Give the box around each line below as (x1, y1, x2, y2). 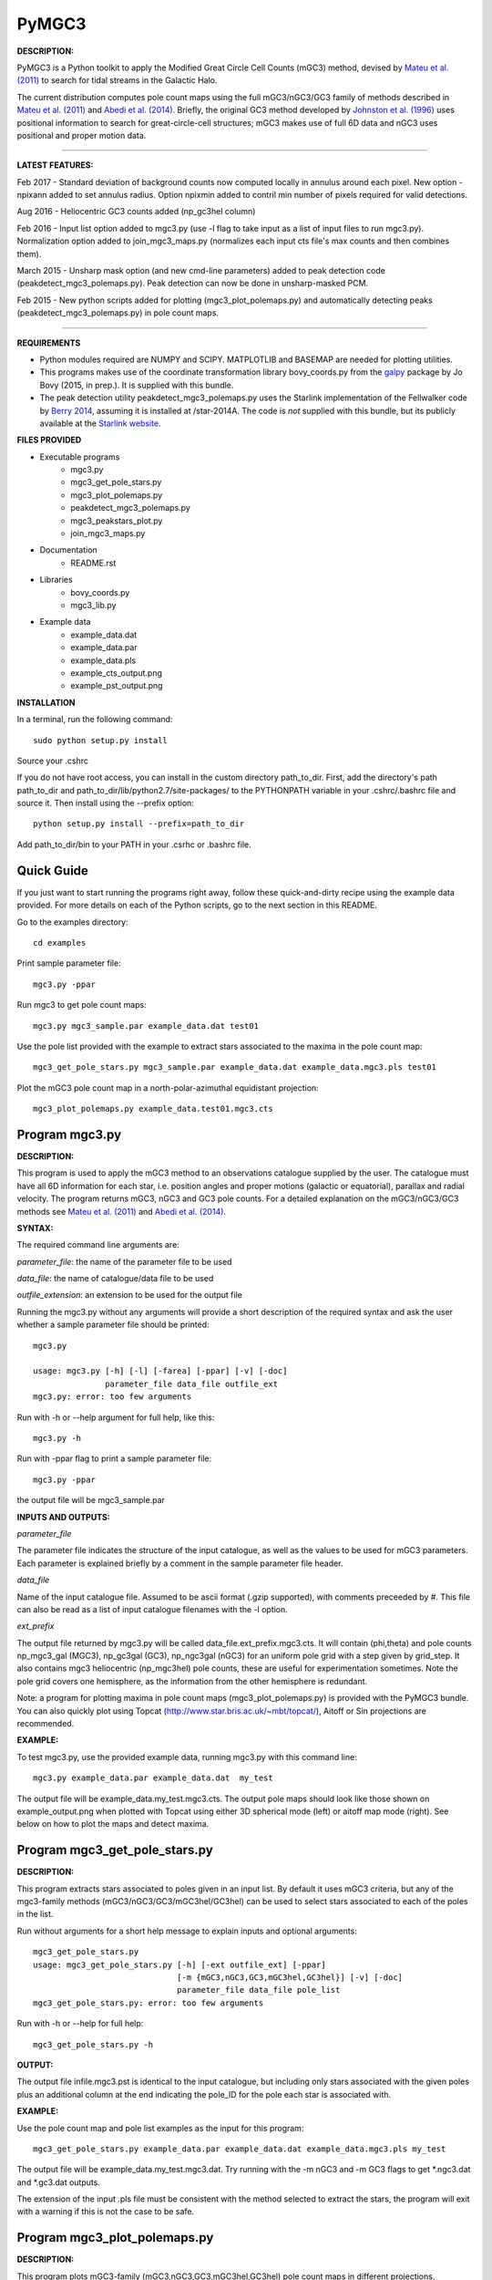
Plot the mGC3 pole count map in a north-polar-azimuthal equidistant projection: (16, 1082, 319, 1093)
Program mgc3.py (16, 1126, 122, 1142)
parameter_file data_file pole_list (176, 1985, 341, 1995)
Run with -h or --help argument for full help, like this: (16, 1412, 215, 1423)
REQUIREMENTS (16, 337, 81, 348)
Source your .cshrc (16, 755, 89, 766)
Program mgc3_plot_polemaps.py (16, 2230, 214, 2245)
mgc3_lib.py (70, 600, 117, 610)
